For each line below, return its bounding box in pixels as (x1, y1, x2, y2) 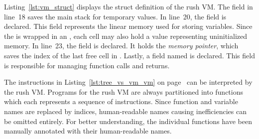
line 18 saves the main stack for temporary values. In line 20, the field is (4, 11, 227, 21)
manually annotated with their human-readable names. (4, 126, 172, 136)
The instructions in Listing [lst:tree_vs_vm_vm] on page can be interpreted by (4, 77, 253, 87)
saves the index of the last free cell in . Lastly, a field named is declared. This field (4, 50, 255, 60)
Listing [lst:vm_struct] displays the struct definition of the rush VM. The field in (4, 1, 253, 11)
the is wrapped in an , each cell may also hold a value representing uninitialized (4, 30, 248, 41)
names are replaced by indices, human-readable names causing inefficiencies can (4, 106, 247, 116)
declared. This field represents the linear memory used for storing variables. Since (4, 21, 253, 31)
